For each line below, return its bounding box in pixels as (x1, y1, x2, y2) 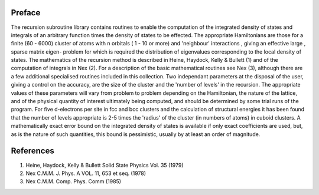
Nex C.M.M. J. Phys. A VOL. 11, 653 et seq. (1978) (25, 170, 147, 177)
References (11, 146, 54, 156)
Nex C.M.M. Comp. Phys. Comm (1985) (25, 178, 121, 185)
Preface (11, 8, 41, 18)
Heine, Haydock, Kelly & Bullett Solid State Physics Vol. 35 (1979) (25, 161, 184, 168)
